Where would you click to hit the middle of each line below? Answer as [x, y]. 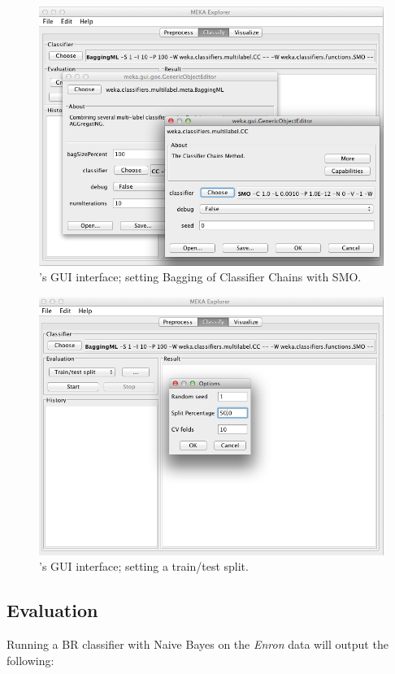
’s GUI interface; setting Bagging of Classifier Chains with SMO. [200, 277]
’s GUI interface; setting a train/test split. [144, 566]
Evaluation [52, 610]
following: [30, 660]
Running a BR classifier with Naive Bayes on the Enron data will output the [197, 644]
